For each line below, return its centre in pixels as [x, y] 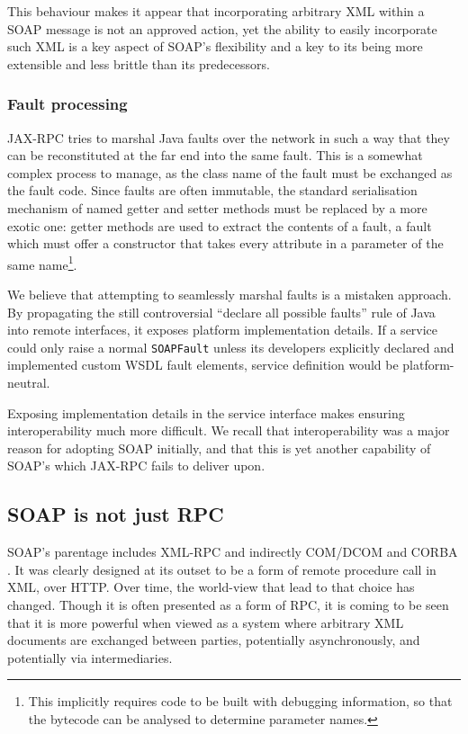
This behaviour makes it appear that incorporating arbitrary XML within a [216, 11]
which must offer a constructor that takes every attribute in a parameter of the [225, 243]
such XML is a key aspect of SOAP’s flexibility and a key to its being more [215, 46]
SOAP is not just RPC [116, 514]
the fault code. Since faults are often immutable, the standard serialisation [212, 190]
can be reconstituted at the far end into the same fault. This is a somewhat [215, 155]
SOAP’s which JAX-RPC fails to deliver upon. [136, 465]
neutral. [29, 383]
